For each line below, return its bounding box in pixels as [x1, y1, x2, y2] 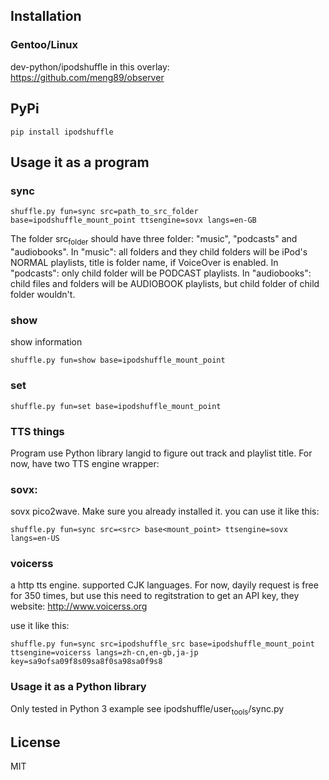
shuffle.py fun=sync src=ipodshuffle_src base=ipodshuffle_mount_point [10, 639, 315, 649]
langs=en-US [10, 534, 60, 544]
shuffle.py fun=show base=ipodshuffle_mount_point [10, 355, 226, 366]
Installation [10, 8, 82, 25]
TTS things [10, 424, 65, 438]
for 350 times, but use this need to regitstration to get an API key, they [10, 590, 300, 602]
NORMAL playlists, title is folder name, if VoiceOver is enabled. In [10, 256, 279, 268]
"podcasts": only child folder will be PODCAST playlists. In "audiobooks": [10, 267, 312, 279]
